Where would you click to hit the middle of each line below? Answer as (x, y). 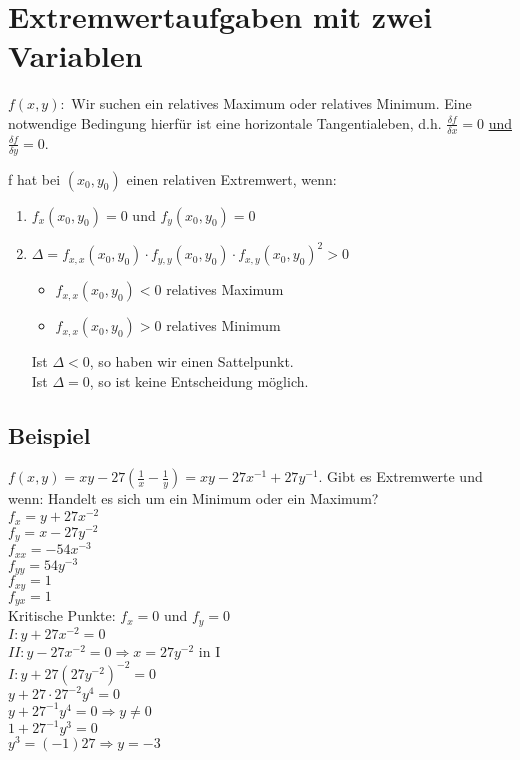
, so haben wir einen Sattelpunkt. (191, 361)
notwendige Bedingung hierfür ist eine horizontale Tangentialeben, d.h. (225, 122)
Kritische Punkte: (62, 615)
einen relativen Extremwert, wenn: (231, 178)
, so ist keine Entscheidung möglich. (199, 380)
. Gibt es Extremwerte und (400, 476)
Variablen (75, 55)
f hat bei (34, 178)
